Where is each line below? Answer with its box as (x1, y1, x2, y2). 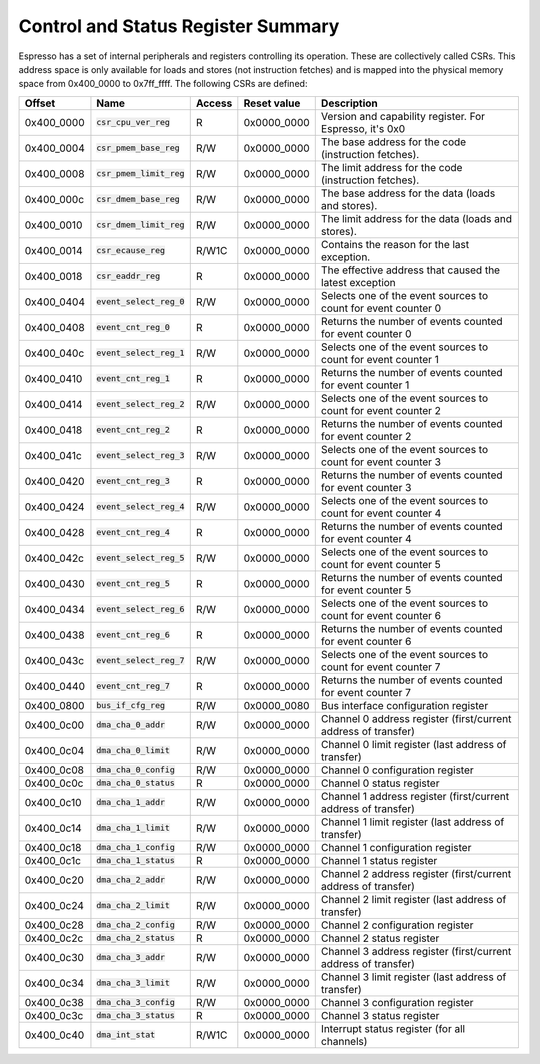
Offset (24, 96, 56, 110)
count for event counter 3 (320, 455, 442, 469)
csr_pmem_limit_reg (96, 168, 185, 179)
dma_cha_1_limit (96, 823, 170, 834)
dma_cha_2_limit (96, 900, 170, 911)
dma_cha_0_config (96, 765, 175, 775)
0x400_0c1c (24, 853, 82, 867)
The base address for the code (320, 135, 467, 149)
